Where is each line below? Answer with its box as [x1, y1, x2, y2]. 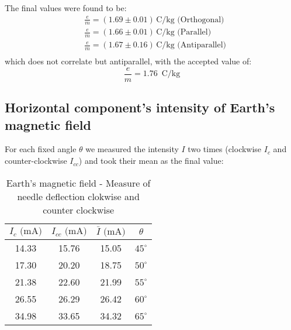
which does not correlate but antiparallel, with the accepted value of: [5, 55, 252, 67]
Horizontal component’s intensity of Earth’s [5, 98, 275, 116]
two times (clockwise [188, 143, 262, 155]
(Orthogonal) [177, 15, 224, 24]
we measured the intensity [85, 143, 179, 155]
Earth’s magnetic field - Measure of [6, 176, 151, 190]
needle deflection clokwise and [17, 189, 140, 203]
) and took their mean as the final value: [78, 154, 224, 167]
